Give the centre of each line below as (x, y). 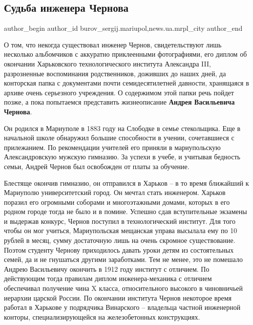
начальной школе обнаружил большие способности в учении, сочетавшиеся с (119, 138)
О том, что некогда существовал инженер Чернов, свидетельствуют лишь (113, 44)
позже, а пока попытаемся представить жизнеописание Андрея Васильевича (119, 102)
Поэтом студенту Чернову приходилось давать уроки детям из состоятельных (119, 249)
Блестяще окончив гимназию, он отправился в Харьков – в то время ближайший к (126, 183)
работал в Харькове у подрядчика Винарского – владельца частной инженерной (122, 307)
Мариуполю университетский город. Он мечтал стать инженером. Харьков (115, 192)
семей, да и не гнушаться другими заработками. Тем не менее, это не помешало (123, 259)
